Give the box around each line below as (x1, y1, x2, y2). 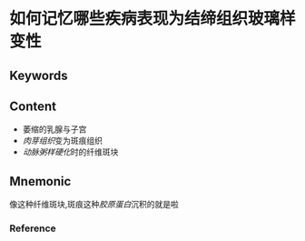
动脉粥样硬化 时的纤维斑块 (22, 146, 119, 157)
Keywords (9, 67, 68, 83)
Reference (9, 222, 56, 235)
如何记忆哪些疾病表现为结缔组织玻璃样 (9, 8, 297, 29)
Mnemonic (9, 174, 72, 189)
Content (9, 98, 57, 114)
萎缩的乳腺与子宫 (22, 124, 87, 135)
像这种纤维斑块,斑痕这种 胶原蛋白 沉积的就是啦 (9, 199, 180, 210)
